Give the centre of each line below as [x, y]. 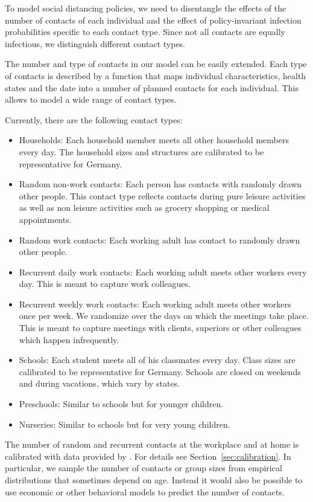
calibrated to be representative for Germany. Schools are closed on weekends [160, 371]
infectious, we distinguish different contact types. [95, 43]
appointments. [45, 219]
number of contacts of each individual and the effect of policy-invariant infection [153, 20]
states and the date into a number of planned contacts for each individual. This [152, 87]
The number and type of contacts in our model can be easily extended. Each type [156, 64]
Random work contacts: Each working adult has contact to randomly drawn [160, 240]
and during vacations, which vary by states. [100, 383]
